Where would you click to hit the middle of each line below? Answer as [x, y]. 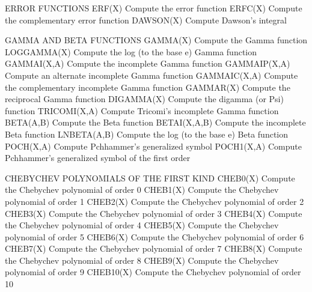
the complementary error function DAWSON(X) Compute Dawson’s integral [146, 20]
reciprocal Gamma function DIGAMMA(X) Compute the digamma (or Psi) [144, 99]
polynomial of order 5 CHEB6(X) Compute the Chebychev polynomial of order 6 [154, 236]
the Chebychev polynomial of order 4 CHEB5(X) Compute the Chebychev [142, 225]
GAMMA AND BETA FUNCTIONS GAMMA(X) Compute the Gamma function [156, 40]
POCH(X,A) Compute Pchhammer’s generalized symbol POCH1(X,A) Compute [153, 146]
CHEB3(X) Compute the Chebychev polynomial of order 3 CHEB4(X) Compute [154, 213]
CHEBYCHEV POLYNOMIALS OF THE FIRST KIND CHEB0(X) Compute [150, 178]
